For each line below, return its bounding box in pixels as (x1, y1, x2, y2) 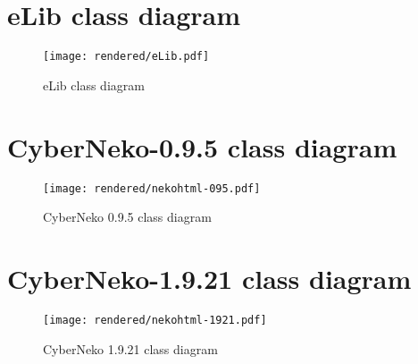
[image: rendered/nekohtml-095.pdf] (43, 182, 261, 195)
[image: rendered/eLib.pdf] (43, 50, 210, 63)
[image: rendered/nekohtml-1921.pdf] (43, 313, 267, 326)
